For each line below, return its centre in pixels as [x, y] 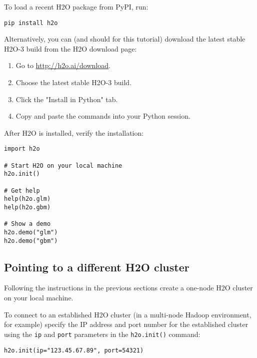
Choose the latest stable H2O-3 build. [74, 82]
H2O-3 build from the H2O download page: [70, 48]
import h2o [22, 149]
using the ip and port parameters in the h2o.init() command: [102, 334]
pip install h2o [31, 23]
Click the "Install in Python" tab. [67, 99]
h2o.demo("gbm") [31, 241]
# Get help [22, 191]
